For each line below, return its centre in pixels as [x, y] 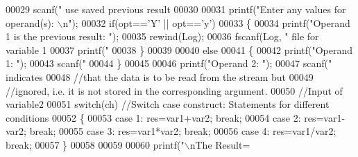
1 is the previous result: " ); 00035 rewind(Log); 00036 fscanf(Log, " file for [162, 36]
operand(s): [30, 22]
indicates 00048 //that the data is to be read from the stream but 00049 [160, 76]
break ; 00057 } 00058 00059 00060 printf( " [95, 144]
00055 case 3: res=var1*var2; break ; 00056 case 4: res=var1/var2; [198, 131]
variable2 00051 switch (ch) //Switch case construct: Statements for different [168, 104]
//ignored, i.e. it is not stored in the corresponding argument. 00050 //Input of [174, 90]
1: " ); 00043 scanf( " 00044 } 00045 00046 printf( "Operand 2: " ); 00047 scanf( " [169, 63]
